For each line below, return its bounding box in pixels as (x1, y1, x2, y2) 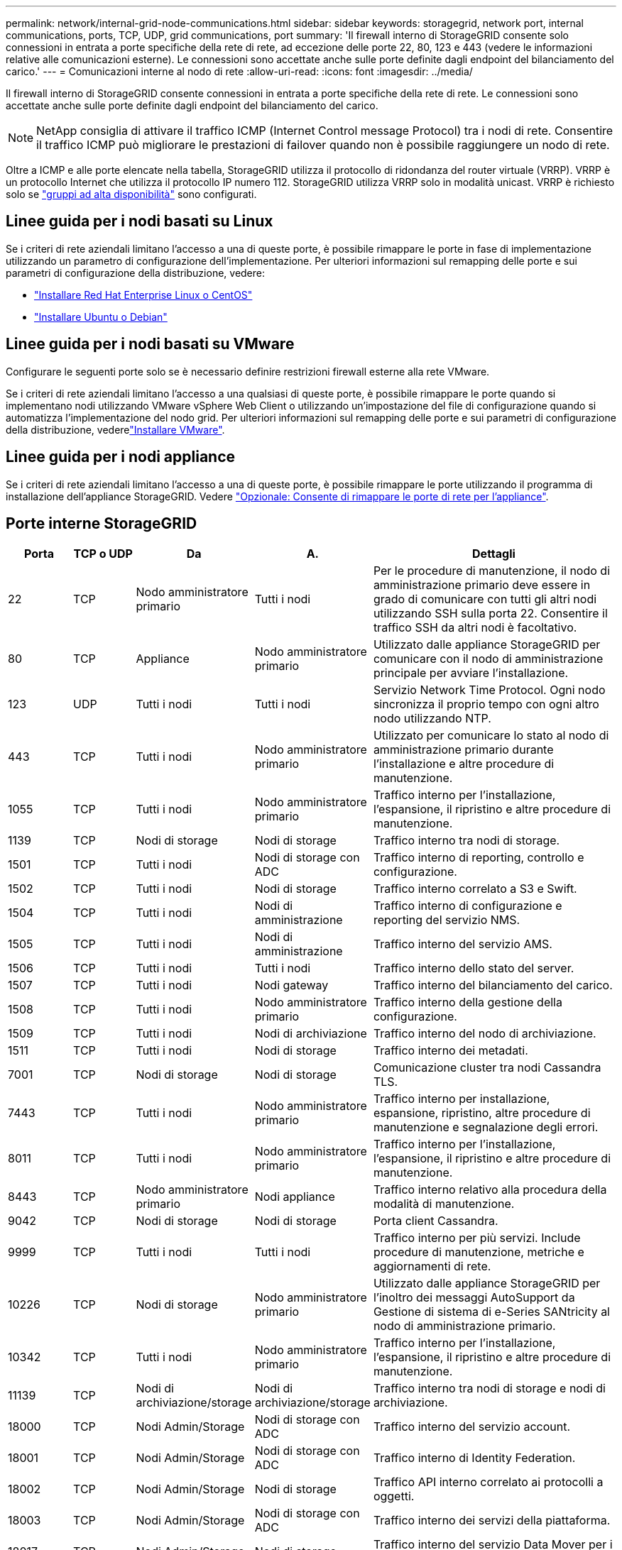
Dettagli (472, 546, 515, 561)
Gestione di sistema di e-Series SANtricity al (373, 1304, 610, 1319)
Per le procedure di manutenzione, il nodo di (373, 564, 611, 578)
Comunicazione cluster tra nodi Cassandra (373, 1060, 601, 1075)
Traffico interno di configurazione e (373, 898, 562, 913)
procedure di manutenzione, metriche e (373, 1245, 584, 1260)
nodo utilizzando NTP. (373, 711, 491, 726)
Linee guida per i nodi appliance (6, 448, 236, 466)
